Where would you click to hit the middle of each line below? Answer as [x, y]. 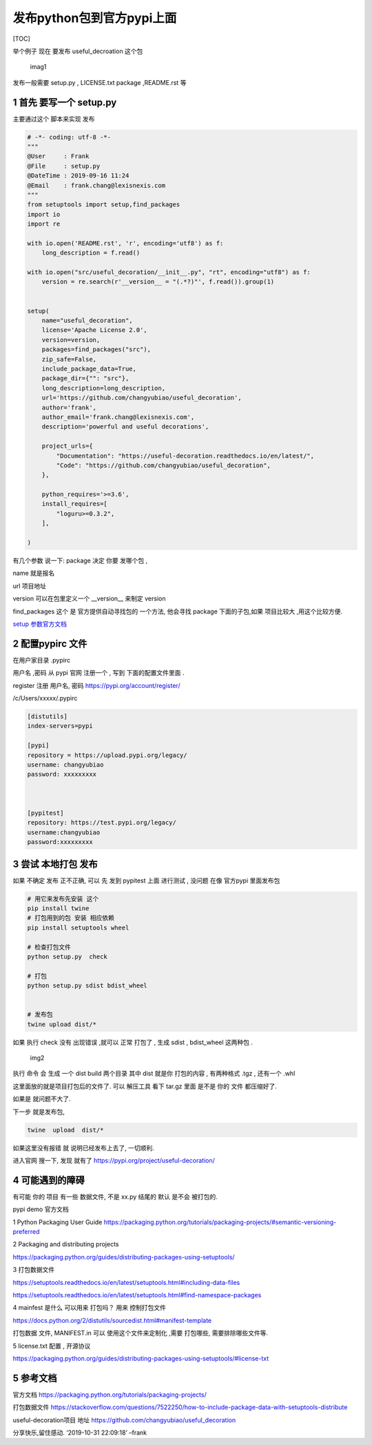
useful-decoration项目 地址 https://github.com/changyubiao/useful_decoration [124, 1420]
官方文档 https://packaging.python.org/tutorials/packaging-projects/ [110, 1395]
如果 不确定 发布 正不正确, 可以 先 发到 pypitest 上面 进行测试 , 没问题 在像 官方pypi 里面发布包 [146, 881]
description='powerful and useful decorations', [125, 427]
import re [44, 224]
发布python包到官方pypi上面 [95, 18]
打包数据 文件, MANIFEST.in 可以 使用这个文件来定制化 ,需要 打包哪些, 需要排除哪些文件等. [141, 1333]
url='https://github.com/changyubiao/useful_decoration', [142, 398]
